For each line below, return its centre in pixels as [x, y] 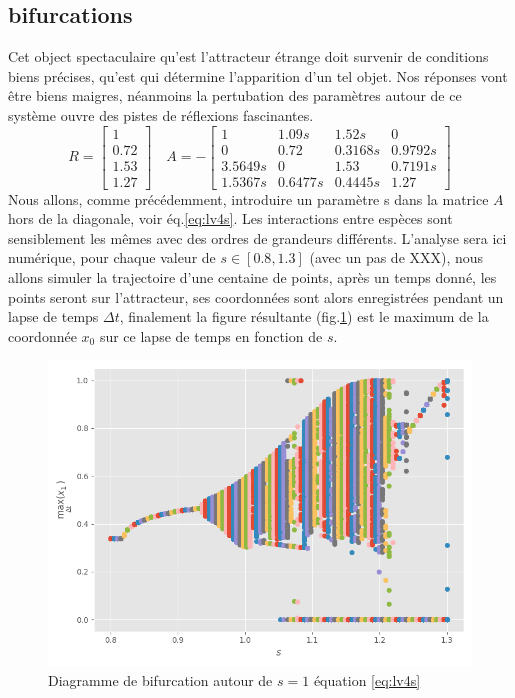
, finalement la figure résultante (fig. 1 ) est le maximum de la [304, 316]
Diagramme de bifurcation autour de [160, 679]
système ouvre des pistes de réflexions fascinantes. [161, 114]
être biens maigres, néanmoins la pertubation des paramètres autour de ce [235, 95]
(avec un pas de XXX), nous [396, 257]
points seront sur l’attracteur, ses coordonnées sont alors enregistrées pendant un [256, 296]
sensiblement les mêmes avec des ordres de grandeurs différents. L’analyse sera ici [257, 237]
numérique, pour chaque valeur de [112, 257]
